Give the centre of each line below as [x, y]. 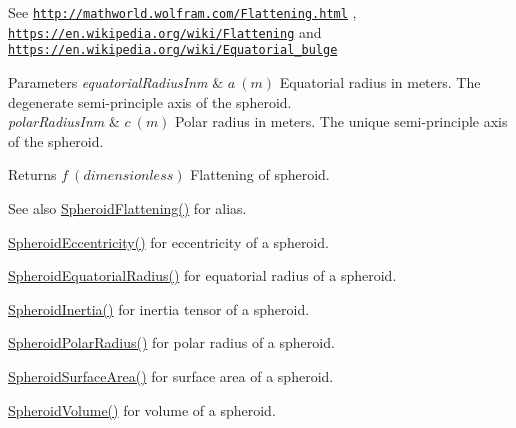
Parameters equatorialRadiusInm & [116, 81]
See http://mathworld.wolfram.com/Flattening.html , [182, 12]
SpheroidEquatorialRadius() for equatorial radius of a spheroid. [202, 275]
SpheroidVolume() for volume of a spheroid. [142, 409]
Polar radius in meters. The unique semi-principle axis [341, 121]
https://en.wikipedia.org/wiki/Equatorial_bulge [173, 50]
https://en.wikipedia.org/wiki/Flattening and [165, 31]
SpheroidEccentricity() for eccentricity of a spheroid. [168, 241]
